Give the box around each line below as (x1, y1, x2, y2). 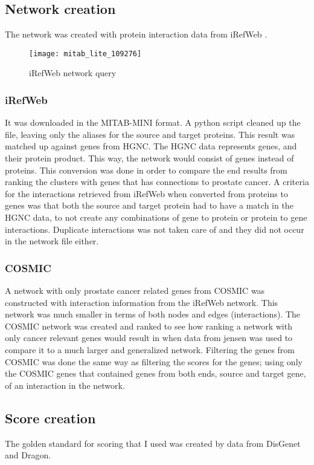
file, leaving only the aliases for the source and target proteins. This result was (5, 128, 295, 140)
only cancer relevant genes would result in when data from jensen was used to (5, 331, 293, 344)
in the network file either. (5, 235, 99, 247)
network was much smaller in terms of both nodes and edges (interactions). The (5, 308, 301, 320)
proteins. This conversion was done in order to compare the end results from (5, 163, 287, 176)
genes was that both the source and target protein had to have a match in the (5, 199, 293, 212)
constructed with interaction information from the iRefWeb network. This (5, 296, 278, 308)
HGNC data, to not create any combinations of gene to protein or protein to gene (5, 211, 307, 224)
